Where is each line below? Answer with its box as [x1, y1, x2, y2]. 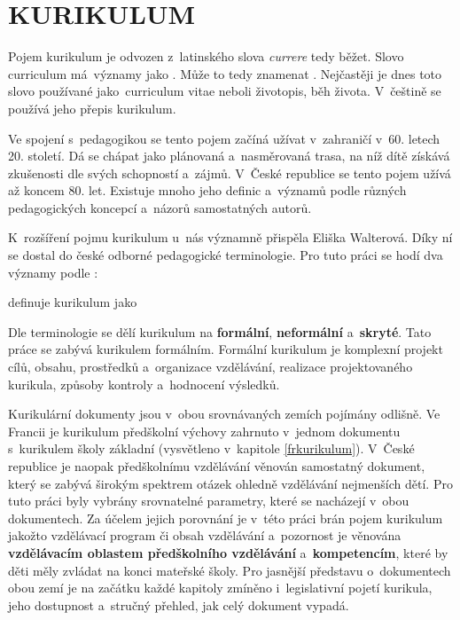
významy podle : [8, 263, 98, 281]
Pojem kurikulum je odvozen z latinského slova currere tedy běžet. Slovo [8, 47, 404, 66]
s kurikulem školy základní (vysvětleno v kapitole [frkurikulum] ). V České [8, 439, 415, 458]
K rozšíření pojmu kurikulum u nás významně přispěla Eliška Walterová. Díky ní [8, 228, 453, 247]
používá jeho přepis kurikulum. [8, 98, 176, 117]
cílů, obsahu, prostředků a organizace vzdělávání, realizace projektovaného [8, 357, 413, 376]
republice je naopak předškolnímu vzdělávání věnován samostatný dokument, [8, 457, 425, 475]
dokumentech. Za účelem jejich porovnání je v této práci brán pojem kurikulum [8, 508, 443, 527]
